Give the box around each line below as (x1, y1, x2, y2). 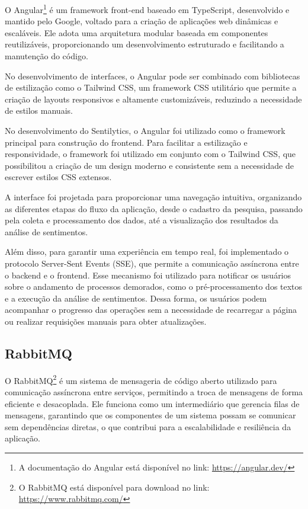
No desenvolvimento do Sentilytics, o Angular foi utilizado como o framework (5, 124, 285, 136)
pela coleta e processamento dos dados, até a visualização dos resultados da (5, 214, 278, 226)
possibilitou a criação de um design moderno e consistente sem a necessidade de (5, 159, 294, 171)
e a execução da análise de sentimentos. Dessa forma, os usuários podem (5, 292, 267, 304)
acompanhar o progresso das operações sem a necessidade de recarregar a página (5, 303, 297, 316)
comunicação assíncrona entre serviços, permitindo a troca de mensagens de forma (5, 385, 303, 398)
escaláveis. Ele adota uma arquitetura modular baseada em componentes (5, 26, 268, 39)
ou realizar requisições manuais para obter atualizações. (5, 315, 207, 327)
